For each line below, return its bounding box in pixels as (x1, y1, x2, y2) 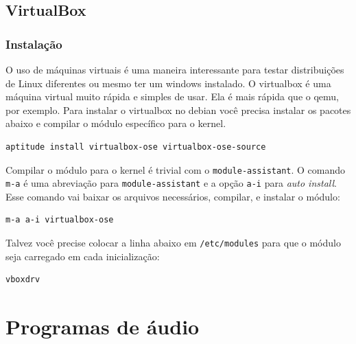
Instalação (5, 35, 62, 52)
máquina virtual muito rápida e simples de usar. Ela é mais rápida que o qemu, (5, 89, 339, 104)
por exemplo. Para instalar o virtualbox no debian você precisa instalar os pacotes (5, 102, 351, 117)
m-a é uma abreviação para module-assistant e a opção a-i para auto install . (5, 176, 337, 190)
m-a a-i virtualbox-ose (5, 215, 114, 225)
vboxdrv (5, 275, 40, 285)
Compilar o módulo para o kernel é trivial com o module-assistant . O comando (5, 162, 346, 176)
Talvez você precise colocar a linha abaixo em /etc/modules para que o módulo (5, 236, 341, 250)
